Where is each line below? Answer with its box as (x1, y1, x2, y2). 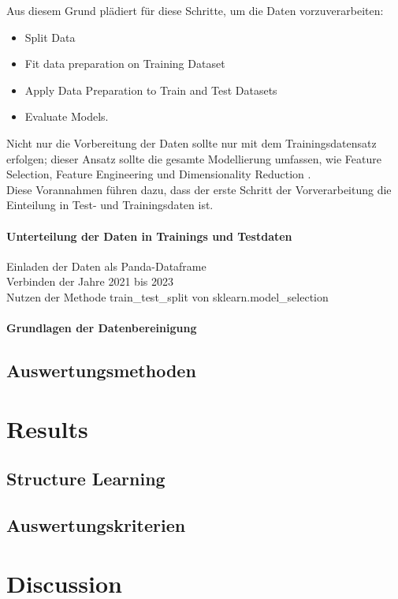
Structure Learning (6, 466, 166, 491)
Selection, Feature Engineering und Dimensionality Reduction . (6, 166, 311, 182)
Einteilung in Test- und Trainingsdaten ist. (6, 197, 214, 213)
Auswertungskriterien (6, 513, 186, 537)
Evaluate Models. (24, 108, 109, 125)
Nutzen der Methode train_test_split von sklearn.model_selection (6, 288, 329, 305)
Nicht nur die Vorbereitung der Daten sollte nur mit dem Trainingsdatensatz (6, 134, 377, 151)
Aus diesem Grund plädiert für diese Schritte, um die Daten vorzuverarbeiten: (6, 2, 384, 18)
